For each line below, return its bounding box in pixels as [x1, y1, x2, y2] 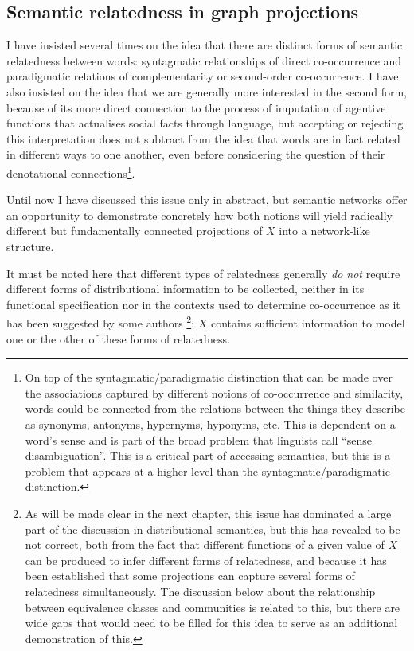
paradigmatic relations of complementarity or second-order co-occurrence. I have [6, 68, 399, 84]
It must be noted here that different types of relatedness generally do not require [6, 265, 400, 281]
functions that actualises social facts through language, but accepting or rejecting [6, 115, 404, 131]
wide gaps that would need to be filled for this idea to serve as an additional [25, 614, 398, 631]
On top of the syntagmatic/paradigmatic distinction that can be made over [25, 369, 393, 386]
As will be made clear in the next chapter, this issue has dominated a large [25, 504, 392, 521]
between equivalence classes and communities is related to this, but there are [25, 598, 400, 615]
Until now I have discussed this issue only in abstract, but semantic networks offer [6, 191, 408, 208]
